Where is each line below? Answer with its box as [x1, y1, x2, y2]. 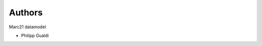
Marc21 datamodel [9, 24, 46, 30]
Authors [9, 7, 43, 18]
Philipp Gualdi [21, 33, 49, 38]
